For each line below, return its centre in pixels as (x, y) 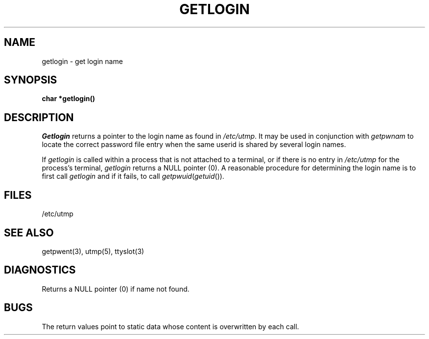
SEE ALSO (29, 233)
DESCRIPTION (39, 117)
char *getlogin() (68, 99)
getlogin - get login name (82, 61)
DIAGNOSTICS (40, 270)
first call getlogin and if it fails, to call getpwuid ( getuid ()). (133, 176)
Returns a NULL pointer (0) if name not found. (116, 289)
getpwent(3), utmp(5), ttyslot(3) (93, 251)
